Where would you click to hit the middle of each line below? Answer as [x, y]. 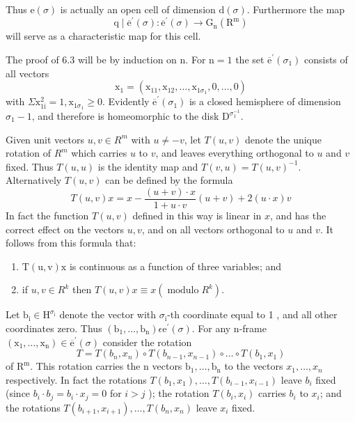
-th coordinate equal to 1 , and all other [252, 314]
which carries [99, 153]
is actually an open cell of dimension [138, 9]
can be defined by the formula [169, 180]
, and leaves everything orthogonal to [235, 153]
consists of [326, 59]
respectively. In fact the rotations [76, 379]
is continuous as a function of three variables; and [175, 266]
